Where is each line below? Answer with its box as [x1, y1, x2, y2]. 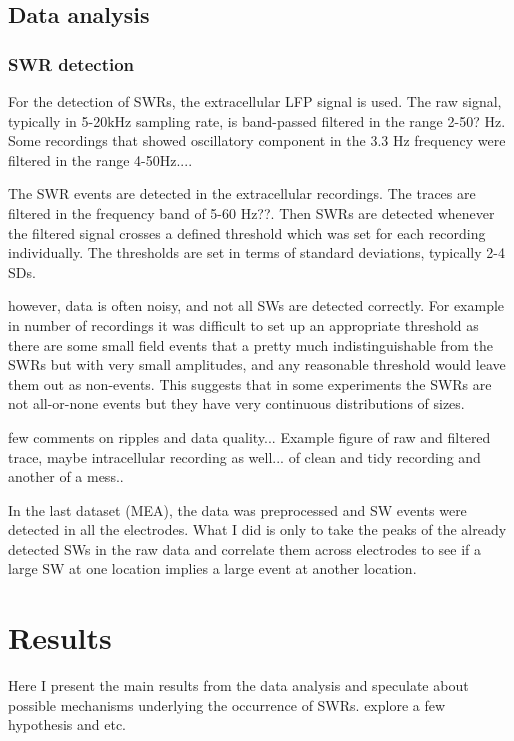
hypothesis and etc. [8, 714, 126, 735]
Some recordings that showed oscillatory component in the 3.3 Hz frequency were [8, 130, 506, 151]
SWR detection [8, 51, 135, 76]
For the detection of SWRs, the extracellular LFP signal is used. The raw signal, [8, 91, 502, 111]
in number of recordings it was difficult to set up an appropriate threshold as [8, 314, 479, 335]
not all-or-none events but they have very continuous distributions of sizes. [8, 393, 465, 414]
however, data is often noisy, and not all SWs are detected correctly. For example [8, 295, 505, 316]
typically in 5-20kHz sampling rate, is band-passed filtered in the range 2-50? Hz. [8, 110, 506, 131]
